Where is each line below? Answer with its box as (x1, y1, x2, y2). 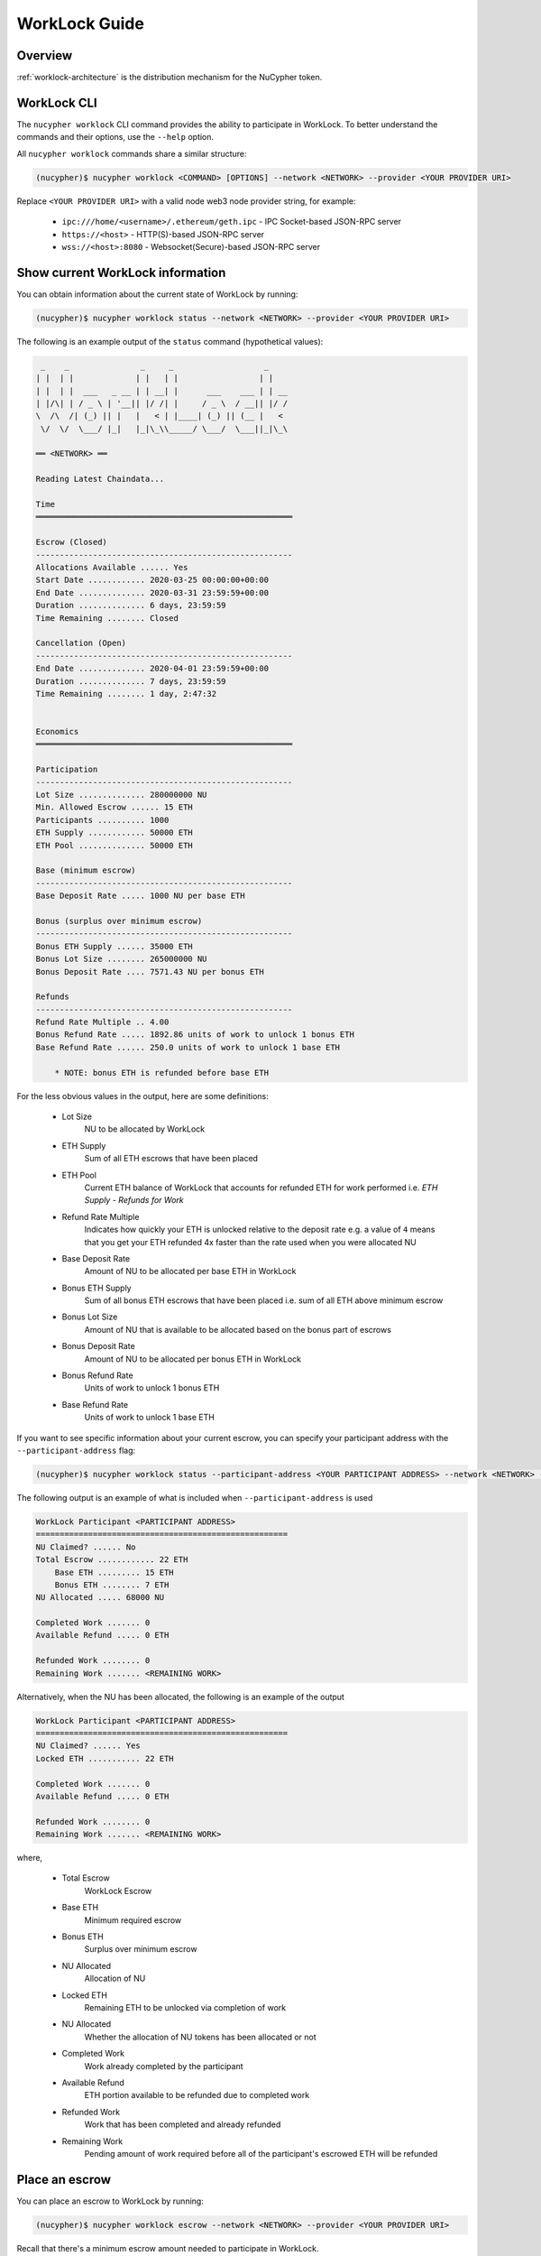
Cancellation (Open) (35, 638, 126, 649)
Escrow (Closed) (35, 537, 108, 548)
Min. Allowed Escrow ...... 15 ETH (35, 802, 193, 812)
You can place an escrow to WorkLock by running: (16, 2196, 205, 2206)
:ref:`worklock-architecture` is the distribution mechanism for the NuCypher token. (16, 72, 323, 83)
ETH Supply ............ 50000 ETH (35, 828, 193, 838)
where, (16, 1853, 43, 1863)
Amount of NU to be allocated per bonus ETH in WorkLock (84, 1354, 302, 1364)
